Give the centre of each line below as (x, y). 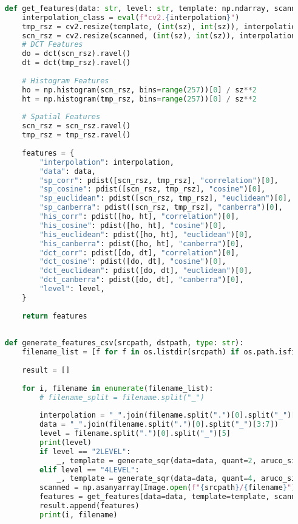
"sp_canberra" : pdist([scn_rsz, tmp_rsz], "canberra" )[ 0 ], (161, 208)
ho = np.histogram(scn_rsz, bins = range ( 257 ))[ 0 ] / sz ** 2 (139, 90)
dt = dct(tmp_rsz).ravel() (76, 63)
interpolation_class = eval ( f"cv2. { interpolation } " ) (131, 17)
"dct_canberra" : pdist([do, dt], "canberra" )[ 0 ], (141, 280)
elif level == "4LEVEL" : (89, 470)
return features (55, 316)
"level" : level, (72, 289)
